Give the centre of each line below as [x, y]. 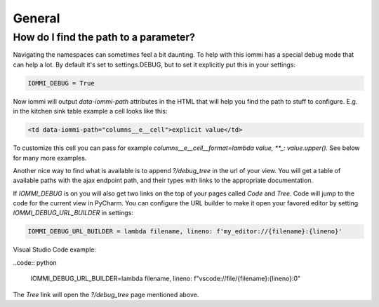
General [36, 18]
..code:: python [35, 262]
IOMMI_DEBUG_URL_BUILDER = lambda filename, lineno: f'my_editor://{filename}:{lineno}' [185, 232]
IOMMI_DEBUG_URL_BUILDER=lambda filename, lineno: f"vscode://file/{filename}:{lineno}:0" [166, 279]
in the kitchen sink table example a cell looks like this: [90, 111]
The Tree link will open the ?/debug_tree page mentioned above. [106, 294]
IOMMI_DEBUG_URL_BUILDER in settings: [73, 213]
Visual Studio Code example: [55, 250]
